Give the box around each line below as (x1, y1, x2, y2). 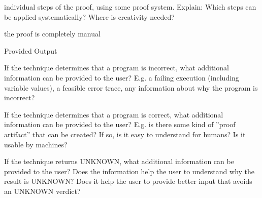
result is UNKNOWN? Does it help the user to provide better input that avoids (4, 176, 252, 186)
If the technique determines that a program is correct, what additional (4, 109, 223, 120)
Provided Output (4, 45, 57, 56)
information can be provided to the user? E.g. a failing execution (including (4, 72, 239, 83)
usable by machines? (4, 139, 68, 149)
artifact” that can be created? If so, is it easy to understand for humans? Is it (4, 129, 246, 139)
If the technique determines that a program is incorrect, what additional (4, 62, 229, 73)
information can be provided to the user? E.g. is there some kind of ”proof (4, 119, 236, 130)
